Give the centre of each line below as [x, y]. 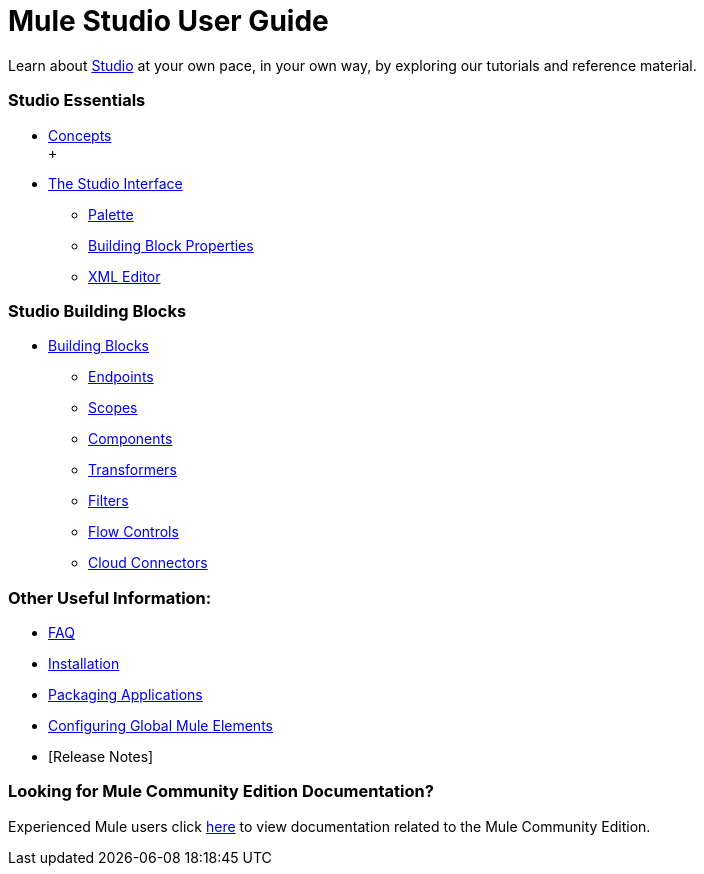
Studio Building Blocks [97, 310]
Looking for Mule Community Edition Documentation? [221, 791]
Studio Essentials [77, 100]
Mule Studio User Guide [168, 21]
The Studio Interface [115, 183]
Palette [111, 214]
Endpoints [121, 377]
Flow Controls [133, 532]
